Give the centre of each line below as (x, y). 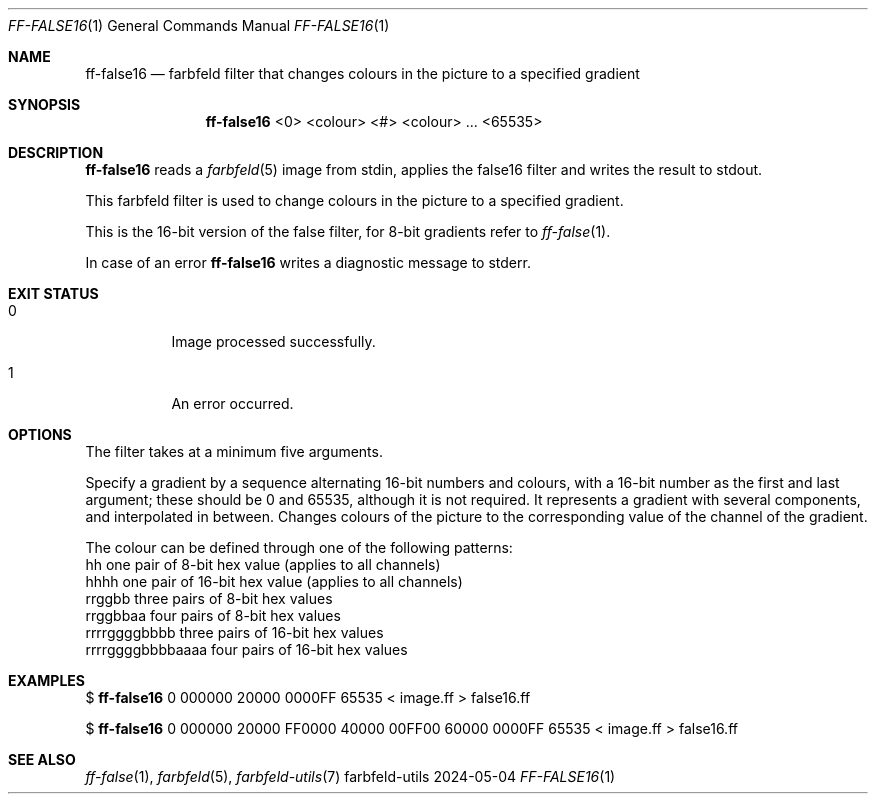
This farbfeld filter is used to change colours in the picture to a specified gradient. (354, 200)
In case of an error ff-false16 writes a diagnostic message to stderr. (308, 262)
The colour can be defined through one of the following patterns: (299, 547)
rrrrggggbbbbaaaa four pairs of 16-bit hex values (246, 649)
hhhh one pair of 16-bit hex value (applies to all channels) (274, 581)
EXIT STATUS (53, 293)
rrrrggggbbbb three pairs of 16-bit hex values (234, 632)
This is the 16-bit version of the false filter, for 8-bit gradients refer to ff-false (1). (348, 231)
